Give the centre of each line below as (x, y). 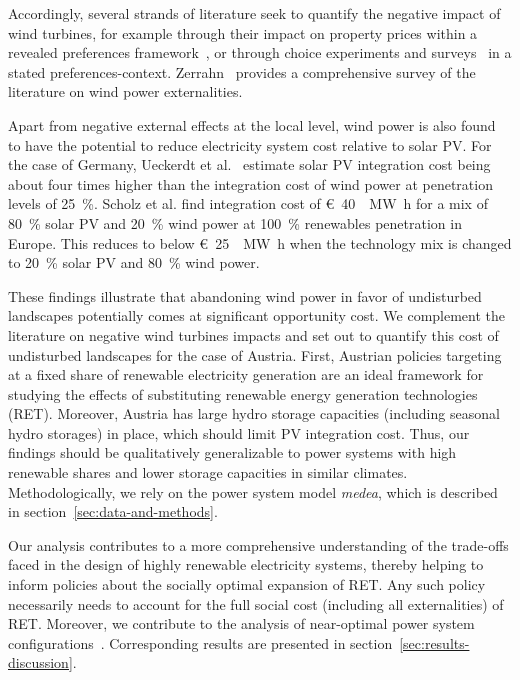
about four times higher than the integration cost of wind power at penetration (250, 183)
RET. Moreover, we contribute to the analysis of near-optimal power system (241, 623)
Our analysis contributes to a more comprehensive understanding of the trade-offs (258, 544)
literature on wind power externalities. (125, 91)
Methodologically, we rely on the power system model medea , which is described (253, 491)
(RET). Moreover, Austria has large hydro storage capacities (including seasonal (254, 413)
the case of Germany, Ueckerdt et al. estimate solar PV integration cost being (249, 164)
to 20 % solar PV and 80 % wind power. (134, 262)
